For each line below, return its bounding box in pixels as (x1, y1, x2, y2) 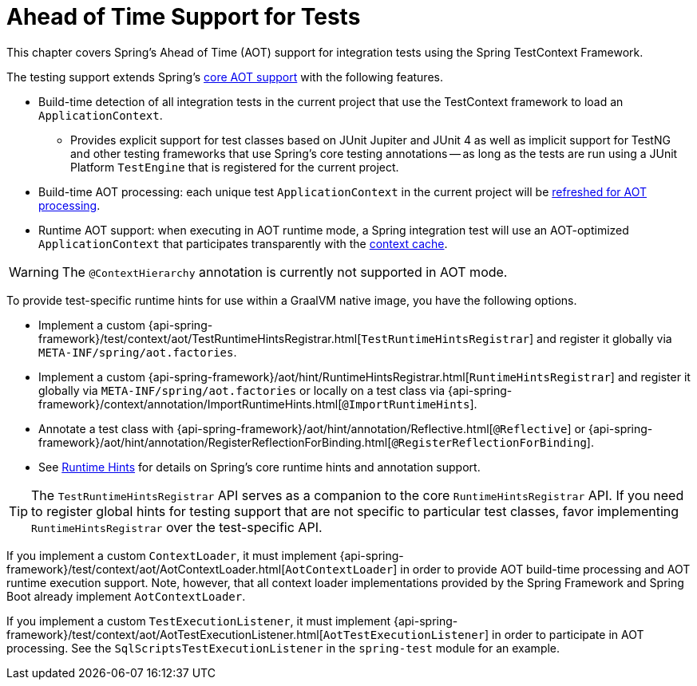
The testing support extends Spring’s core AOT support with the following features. (6, 69, 443, 84)
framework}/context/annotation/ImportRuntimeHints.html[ (38, 396, 343, 411)
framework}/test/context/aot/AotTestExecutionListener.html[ (6, 627, 323, 641)
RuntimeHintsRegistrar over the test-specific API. (31, 518, 323, 535)
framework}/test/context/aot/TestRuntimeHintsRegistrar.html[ (38, 331, 362, 345)
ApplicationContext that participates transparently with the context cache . (38, 236, 448, 250)
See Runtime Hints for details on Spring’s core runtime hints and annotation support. (38, 459, 481, 474)
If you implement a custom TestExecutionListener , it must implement (6, 613, 390, 628)
